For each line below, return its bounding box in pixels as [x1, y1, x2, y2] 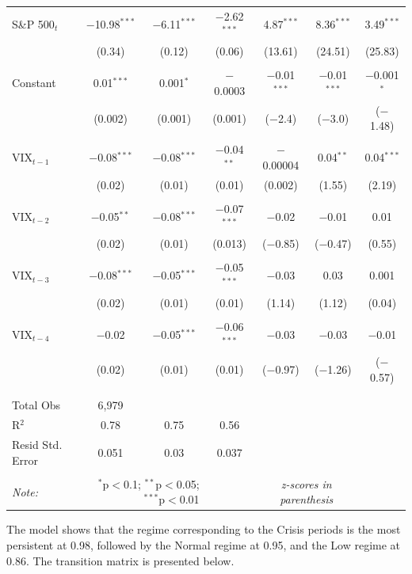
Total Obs [12, 397, 61, 413]
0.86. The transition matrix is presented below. [6, 552, 235, 568]
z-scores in [280, 475, 332, 492]
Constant [12, 74, 56, 91]
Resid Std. [12, 436, 63, 453]
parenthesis [280, 491, 334, 507]
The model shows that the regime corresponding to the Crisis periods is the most [6, 521, 401, 538]
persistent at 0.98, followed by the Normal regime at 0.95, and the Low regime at [6, 537, 401, 553]
